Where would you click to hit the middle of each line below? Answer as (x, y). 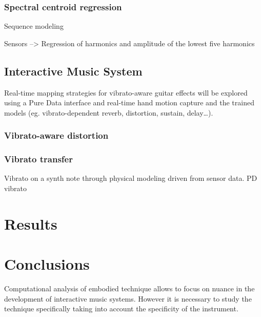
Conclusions (47, 264)
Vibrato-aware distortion (56, 135)
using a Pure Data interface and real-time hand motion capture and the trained (129, 102)
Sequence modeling (34, 26)
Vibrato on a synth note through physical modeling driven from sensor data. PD (131, 178)
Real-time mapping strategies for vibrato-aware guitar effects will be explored (126, 92)
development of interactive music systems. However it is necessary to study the (128, 298)
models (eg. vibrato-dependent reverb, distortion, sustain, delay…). (109, 112)
